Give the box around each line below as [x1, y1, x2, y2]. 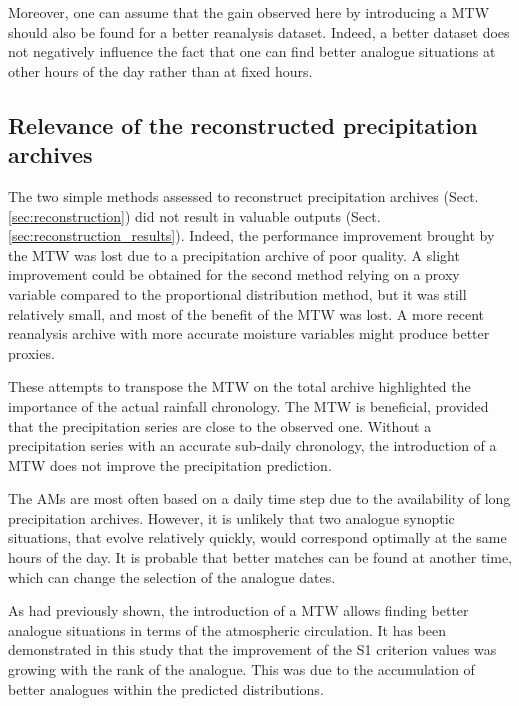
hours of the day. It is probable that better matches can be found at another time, [8, 547, 513, 568]
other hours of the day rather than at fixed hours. [8, 60, 313, 81]
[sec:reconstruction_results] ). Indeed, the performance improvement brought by [8, 225, 495, 246]
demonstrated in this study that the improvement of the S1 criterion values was [8, 639, 497, 660]
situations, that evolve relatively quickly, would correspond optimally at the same [8, 527, 507, 548]
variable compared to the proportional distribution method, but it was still [8, 283, 467, 304]
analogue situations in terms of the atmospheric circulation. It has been [8, 619, 447, 640]
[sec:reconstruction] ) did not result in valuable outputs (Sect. [8, 205, 381, 226]
